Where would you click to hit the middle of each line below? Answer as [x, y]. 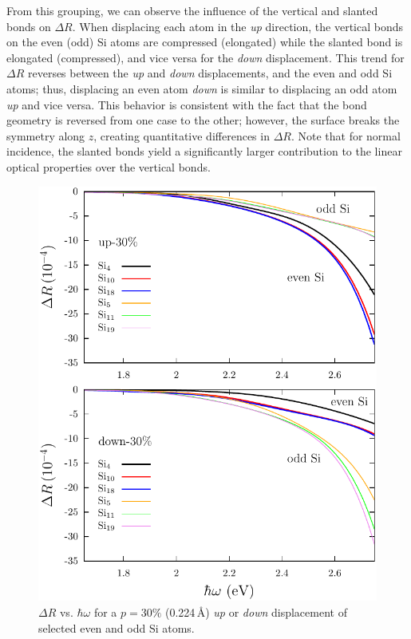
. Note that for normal [346, 135]
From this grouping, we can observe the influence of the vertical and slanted [192, 10]
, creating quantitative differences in [182, 135]
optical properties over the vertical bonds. [109, 166]
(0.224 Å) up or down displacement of [256, 611]
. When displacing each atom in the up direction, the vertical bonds [238, 26]
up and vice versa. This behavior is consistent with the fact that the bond [187, 104]
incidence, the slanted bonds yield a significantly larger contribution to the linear [204, 151]
